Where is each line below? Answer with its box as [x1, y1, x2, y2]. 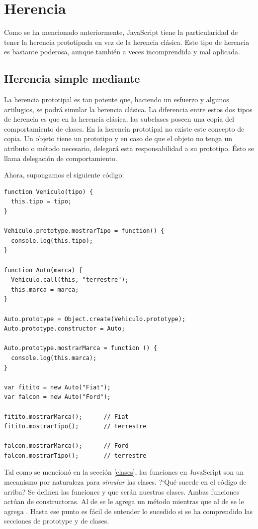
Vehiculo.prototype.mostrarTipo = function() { [4, 227, 165, 235]
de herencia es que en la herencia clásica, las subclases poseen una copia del [4, 114, 234, 124]
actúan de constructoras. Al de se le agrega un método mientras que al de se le [4, 496, 244, 507]
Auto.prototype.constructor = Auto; [4, 325, 125, 333]
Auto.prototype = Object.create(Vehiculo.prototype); [4, 315, 186, 323]
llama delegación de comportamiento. [4, 153, 117, 163]
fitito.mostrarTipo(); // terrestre [4, 423, 147, 430]
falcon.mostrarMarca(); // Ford [4, 442, 129, 450]
